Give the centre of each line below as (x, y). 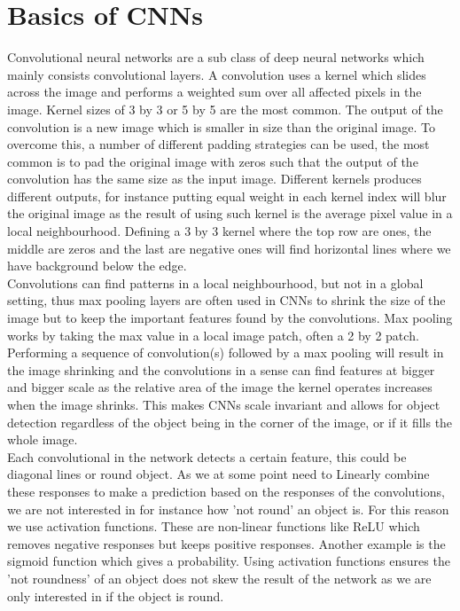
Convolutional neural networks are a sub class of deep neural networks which (216, 57)
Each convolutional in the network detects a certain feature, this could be (207, 456)
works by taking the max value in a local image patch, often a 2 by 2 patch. (213, 335)
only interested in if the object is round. (116, 595)
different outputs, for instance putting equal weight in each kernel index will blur (227, 196)
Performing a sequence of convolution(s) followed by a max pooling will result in (226, 352)
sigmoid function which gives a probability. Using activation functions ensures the (229, 561)
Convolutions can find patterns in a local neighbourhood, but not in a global (215, 282)
